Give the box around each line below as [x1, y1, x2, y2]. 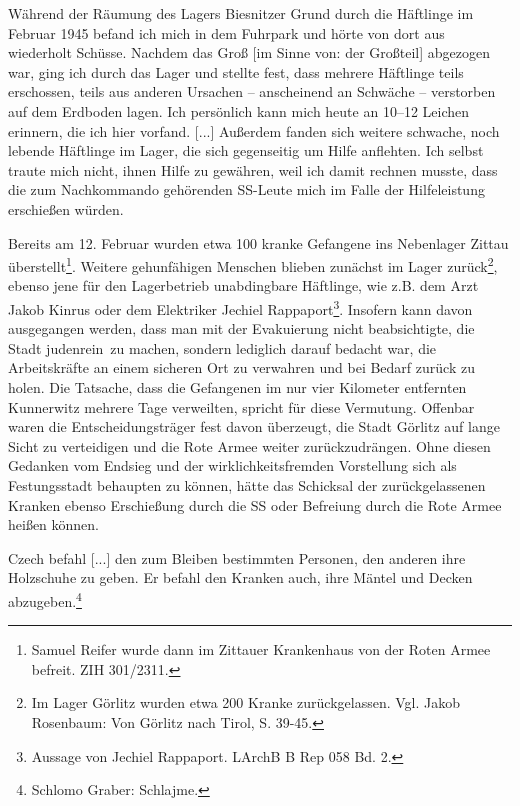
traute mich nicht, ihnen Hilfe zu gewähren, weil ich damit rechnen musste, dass [8, 159, 498, 180]
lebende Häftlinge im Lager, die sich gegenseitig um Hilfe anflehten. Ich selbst [8, 140, 484, 161]
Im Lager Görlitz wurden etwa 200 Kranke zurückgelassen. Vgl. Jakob [31, 692, 460, 713]
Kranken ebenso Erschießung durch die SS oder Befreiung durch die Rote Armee [8, 494, 502, 515]
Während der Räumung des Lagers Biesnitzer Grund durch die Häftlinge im [8, 3, 474, 23]
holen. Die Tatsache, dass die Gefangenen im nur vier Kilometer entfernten [8, 377, 467, 397]
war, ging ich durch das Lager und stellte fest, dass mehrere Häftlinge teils [8, 61, 464, 82]
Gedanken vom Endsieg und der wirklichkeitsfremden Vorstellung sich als [8, 455, 457, 476]
